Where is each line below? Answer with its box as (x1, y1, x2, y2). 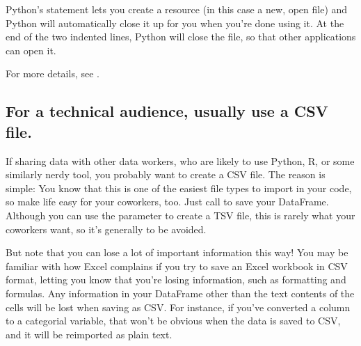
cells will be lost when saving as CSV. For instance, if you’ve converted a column (6, 299, 351, 314)
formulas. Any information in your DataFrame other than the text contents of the (6, 285, 355, 300)
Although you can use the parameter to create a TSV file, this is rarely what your (6, 207, 355, 222)
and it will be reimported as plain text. (6, 327, 173, 341)
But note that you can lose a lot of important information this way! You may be (6, 245, 348, 260)
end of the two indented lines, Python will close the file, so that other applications (6, 29, 356, 44)
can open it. (6, 42, 56, 57)
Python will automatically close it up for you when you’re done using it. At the (6, 15, 344, 30)
